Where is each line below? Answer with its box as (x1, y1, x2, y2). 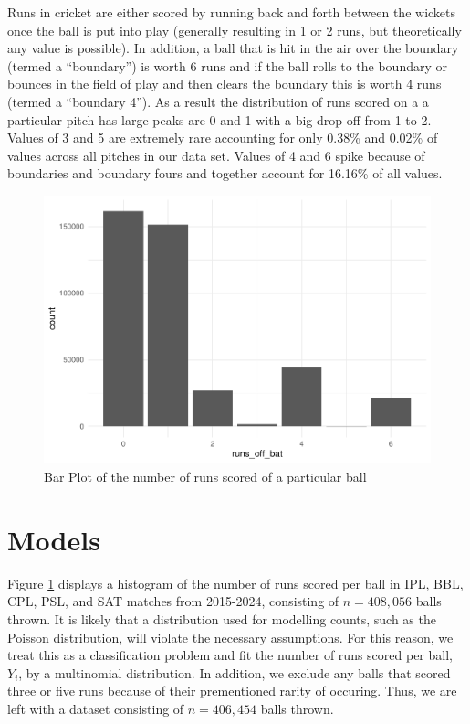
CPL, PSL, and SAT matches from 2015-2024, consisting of (7, 591, 339, 611)
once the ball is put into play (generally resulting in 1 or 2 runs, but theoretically (7, 20, 462, 39)
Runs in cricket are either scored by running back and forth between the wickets (7, 3, 456, 21)
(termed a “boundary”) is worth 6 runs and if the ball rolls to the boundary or (7, 56, 448, 75)
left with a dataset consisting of (7, 698, 184, 718)
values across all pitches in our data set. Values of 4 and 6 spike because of (7, 145, 425, 165)
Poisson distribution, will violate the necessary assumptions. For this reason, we (7, 627, 454, 646)
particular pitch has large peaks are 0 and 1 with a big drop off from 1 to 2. (7, 110, 432, 129)
